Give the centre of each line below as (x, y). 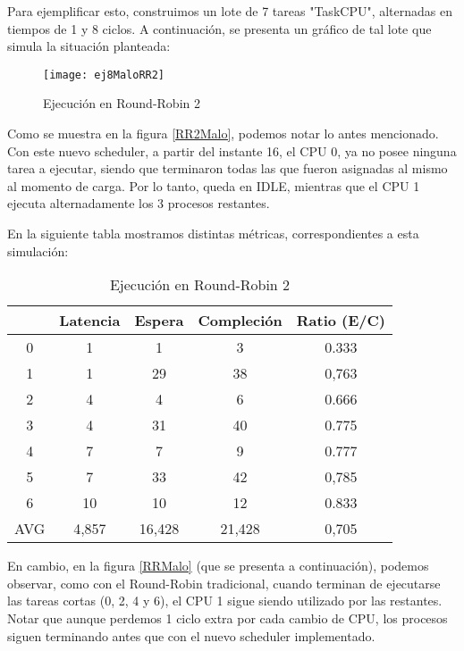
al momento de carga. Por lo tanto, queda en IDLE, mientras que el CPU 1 (214, 185)
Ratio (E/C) (341, 321)
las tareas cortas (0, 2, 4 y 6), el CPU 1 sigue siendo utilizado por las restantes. (225, 601)
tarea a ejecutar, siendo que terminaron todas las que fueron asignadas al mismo (228, 168)
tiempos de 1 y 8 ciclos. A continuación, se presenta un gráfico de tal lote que (219, 28)
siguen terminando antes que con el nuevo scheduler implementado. (191, 635)
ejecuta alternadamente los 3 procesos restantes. (139, 203)
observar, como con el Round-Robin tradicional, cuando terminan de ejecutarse (224, 583)
